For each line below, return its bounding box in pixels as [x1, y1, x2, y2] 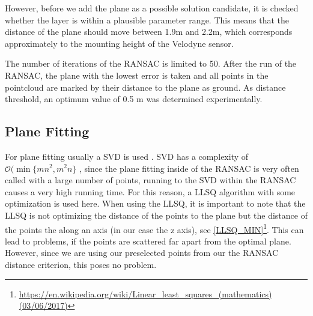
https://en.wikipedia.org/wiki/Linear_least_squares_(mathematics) [19, 287, 272, 300]
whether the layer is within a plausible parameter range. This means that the [5, 13, 289, 26]
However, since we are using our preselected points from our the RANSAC [5, 246, 279, 259]
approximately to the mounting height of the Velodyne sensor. [5, 37, 234, 49]
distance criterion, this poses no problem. [5, 258, 157, 270]
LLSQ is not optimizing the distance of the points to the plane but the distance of [5, 208, 308, 221]
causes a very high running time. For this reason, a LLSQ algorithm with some [5, 185, 296, 198]
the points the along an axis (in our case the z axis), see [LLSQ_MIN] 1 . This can [5, 221, 304, 235]
